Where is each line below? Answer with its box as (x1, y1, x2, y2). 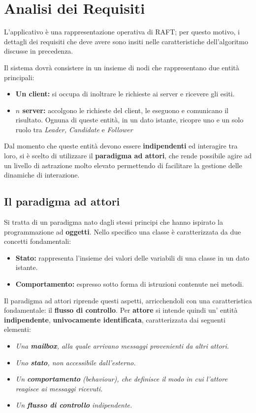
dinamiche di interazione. (4, 170, 80, 180)
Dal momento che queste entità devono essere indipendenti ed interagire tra (4, 141, 238, 151)
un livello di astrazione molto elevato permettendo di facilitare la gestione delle (4, 160, 242, 170)
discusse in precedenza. (4, 46, 73, 56)
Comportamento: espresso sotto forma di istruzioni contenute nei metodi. (15, 279, 244, 289)
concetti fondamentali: (4, 236, 71, 246)
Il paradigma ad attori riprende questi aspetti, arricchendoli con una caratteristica (4, 295, 252, 305)
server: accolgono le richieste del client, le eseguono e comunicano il (22, 105, 228, 115)
